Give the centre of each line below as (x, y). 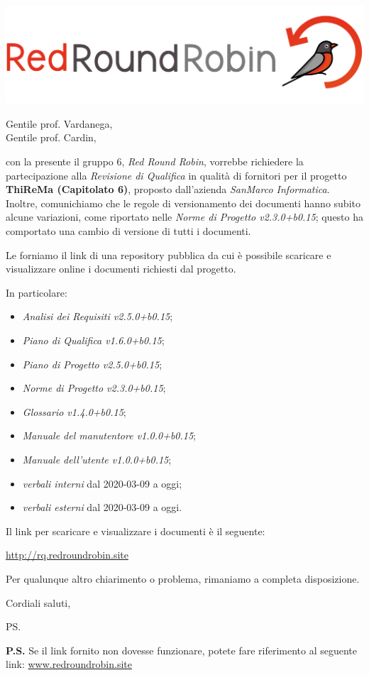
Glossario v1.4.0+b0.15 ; (74, 411)
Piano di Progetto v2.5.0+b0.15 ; (92, 364)
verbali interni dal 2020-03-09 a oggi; (102, 483)
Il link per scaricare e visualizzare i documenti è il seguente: (136, 531)
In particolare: (37, 292)
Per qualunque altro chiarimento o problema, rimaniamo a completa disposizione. (183, 578)
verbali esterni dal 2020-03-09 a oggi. (102, 507)
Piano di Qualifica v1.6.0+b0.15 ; (93, 340)
